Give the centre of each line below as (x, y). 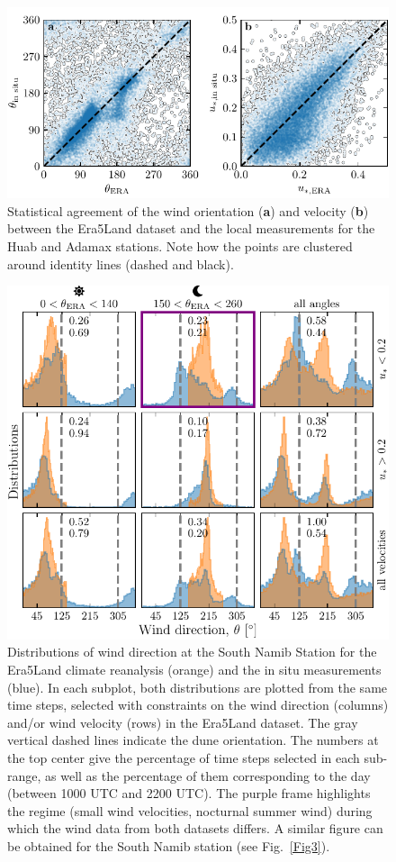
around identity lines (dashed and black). (121, 263)
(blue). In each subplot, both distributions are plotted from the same (198, 687)
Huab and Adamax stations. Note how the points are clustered (180, 246)
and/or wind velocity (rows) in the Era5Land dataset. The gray (183, 722)
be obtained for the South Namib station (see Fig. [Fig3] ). (169, 846)
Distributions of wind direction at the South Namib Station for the (192, 652)
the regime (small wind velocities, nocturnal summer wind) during (190, 810)
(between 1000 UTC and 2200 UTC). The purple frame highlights (189, 793)
